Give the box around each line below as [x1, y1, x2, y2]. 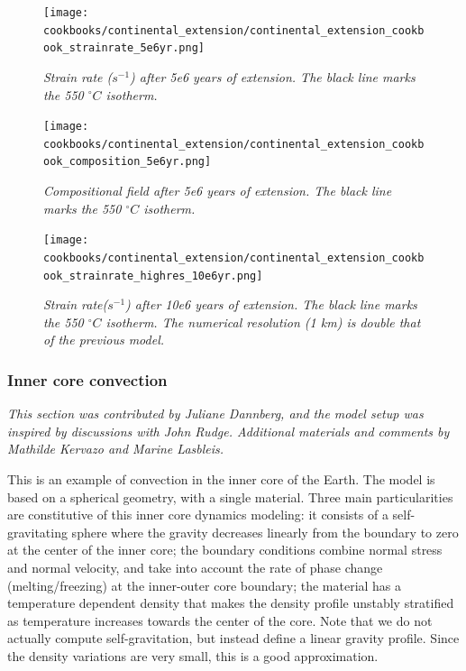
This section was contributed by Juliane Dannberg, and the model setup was [7, 404, 424, 423]
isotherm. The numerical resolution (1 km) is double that [105, 312, 421, 331]
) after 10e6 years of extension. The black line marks [125, 295, 417, 314]
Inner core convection [7, 368, 168, 391]
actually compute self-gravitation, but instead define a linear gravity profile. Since [7, 629, 460, 648]
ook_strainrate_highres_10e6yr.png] [43, 269, 263, 282]
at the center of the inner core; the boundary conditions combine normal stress [7, 540, 443, 559]
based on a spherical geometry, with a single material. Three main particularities [7, 487, 453, 506]
